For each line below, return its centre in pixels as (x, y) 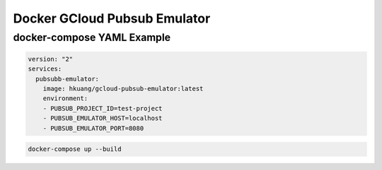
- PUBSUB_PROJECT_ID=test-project (103, 108)
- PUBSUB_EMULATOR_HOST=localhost (103, 119)
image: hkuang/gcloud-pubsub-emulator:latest (123, 89)
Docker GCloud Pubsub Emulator (112, 18)
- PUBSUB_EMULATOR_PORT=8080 (93, 128)
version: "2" (51, 59)
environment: (65, 98)
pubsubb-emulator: (67, 79)
